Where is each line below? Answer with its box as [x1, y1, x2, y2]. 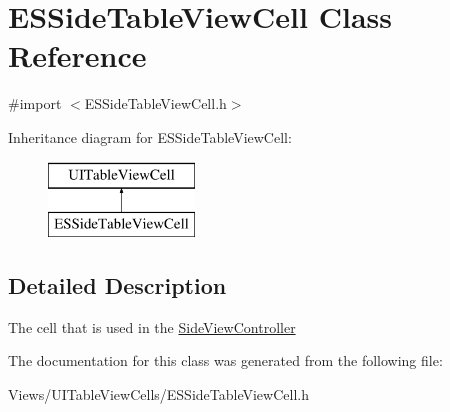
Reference [8, 35, 147, 76]
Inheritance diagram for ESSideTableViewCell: [8, 126, 292, 147]
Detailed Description [8, 270, 227, 301]
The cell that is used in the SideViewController [8, 316, 296, 337]
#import [8, 93, 62, 114]
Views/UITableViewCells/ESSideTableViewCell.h [8, 384, 309, 405]
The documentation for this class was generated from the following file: [8, 350, 443, 371]
